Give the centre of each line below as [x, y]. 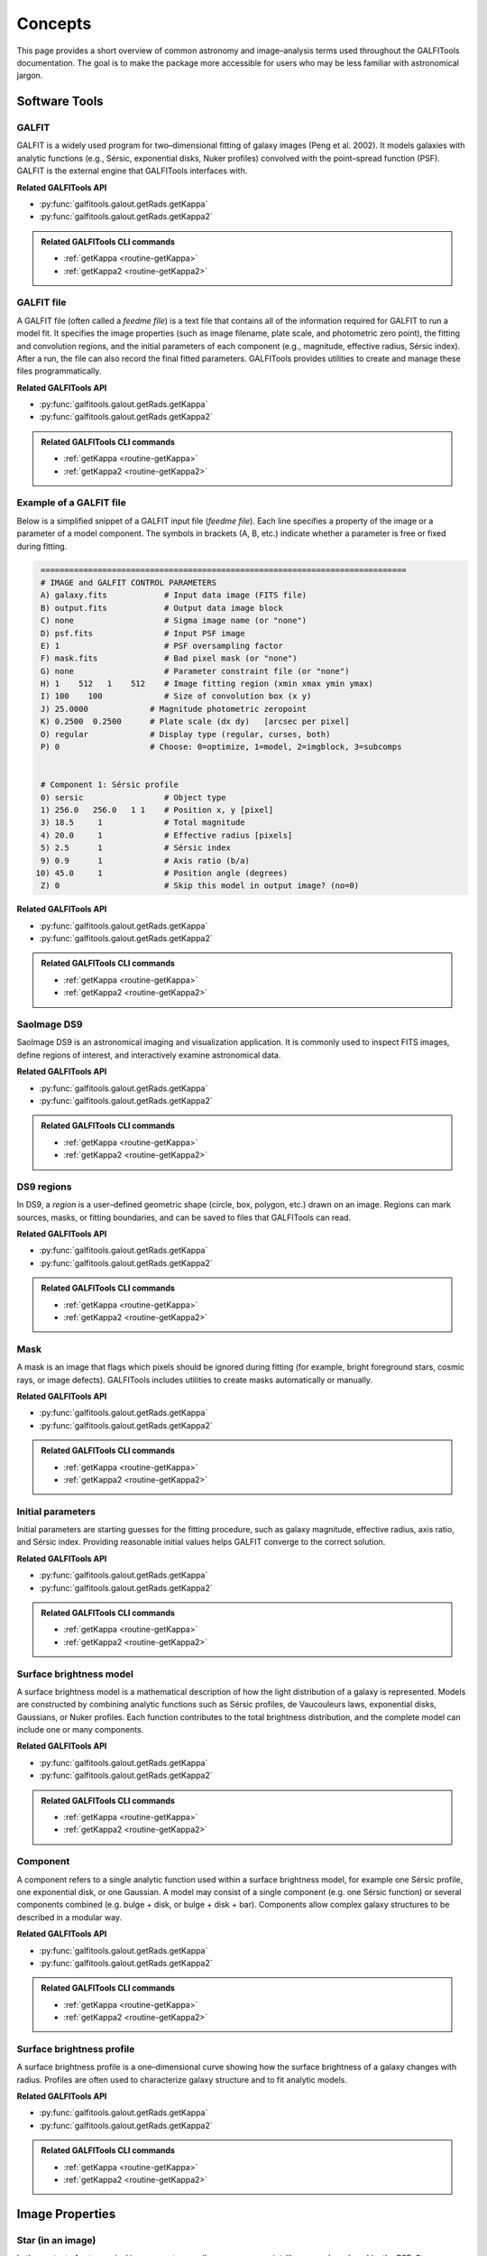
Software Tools [60, 102]
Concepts [54, 23]
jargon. [30, 76]
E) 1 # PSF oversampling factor [162, 646]
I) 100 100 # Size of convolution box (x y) [176, 696]
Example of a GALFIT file [71, 503]
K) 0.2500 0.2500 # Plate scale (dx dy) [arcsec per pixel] [195, 721]
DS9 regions [44, 1187]
